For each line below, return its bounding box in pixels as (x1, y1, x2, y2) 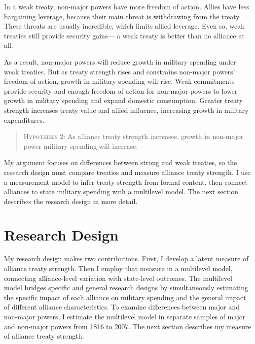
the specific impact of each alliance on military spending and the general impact (4, 292, 246, 302)
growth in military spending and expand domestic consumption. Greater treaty (4, 95, 243, 105)
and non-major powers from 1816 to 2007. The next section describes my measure (4, 321, 251, 331)
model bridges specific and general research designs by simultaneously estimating (4, 282, 249, 293)
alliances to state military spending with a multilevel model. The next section (4, 186, 239, 197)
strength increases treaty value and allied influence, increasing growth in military (4, 104, 249, 115)
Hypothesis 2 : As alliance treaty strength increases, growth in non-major (23, 131, 244, 141)
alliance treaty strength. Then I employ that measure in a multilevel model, (4, 263, 233, 273)
